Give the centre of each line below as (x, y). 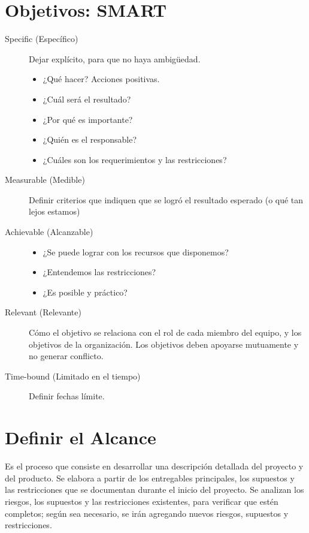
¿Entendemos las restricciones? (99, 272)
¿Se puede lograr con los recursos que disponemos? (136, 252)
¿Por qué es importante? (88, 119)
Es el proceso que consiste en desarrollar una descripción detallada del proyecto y (154, 466)
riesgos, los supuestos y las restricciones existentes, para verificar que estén (142, 501)
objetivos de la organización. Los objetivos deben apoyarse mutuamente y (164, 344)
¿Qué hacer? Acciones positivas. (101, 79)
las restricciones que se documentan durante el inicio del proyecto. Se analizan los (154, 490)
